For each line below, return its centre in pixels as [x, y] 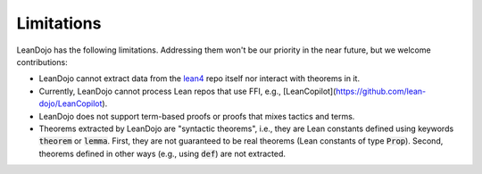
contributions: [42, 62]
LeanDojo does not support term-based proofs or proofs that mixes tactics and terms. [197, 116]
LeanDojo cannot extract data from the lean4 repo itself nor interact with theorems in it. [199, 79]
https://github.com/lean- [381, 91]
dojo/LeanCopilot [71, 104]
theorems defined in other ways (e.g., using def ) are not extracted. [162, 153]
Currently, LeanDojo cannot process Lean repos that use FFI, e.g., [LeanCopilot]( [187, 91]
